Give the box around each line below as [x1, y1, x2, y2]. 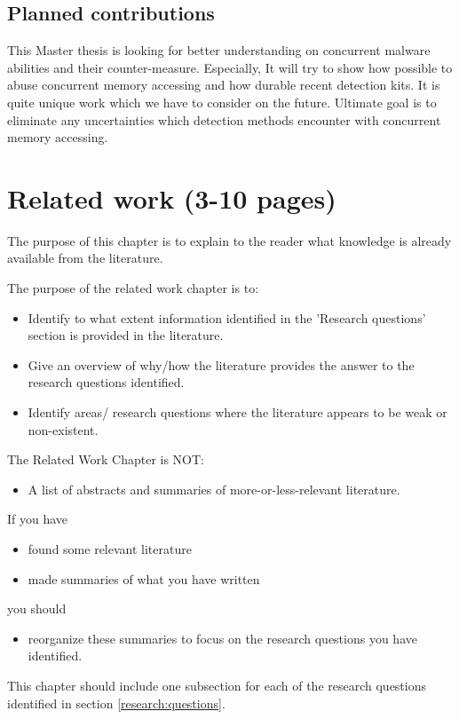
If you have [7, 510, 68, 528]
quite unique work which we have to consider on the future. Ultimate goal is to [7, 92, 437, 111]
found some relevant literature [28, 540, 192, 558]
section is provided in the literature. [28, 326, 224, 344]
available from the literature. [7, 249, 163, 267]
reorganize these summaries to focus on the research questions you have [28, 628, 417, 647]
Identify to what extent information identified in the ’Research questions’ [28, 308, 426, 327]
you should [7, 599, 67, 618]
